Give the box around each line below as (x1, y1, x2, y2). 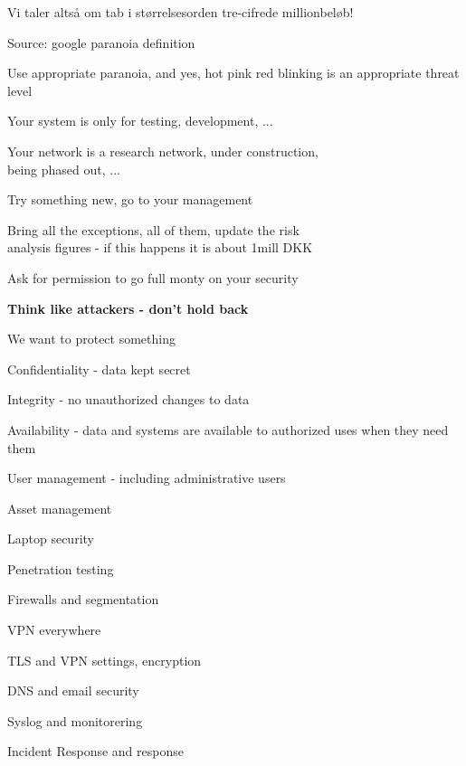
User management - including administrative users (7, 468, 286, 487)
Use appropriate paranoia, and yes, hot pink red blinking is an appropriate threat (7, 63, 460, 82)
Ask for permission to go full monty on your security (7, 268, 299, 287)
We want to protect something (7, 329, 176, 348)
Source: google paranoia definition (7, 33, 195, 52)
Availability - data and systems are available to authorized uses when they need (7, 420, 449, 439)
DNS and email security (7, 681, 139, 700)
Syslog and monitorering (7, 711, 143, 730)
